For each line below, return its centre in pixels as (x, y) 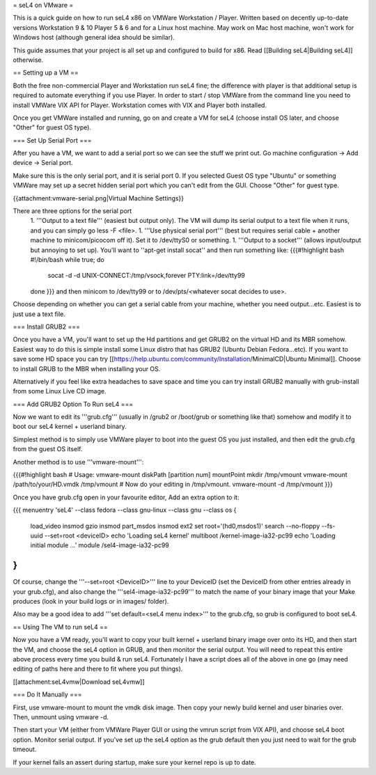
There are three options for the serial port (72, 211)
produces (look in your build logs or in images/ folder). (91, 602)
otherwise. (28, 60)
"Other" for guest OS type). (52, 127)
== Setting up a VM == (46, 72)
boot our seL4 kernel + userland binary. (70, 426)
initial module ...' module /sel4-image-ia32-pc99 (100, 545)
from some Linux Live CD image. (60, 391)
